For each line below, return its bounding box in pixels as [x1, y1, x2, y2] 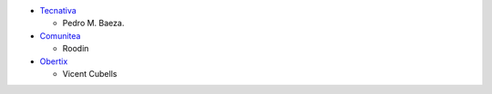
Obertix [39, 55, 68, 67]
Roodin [62, 43, 89, 54]
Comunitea [39, 30, 81, 41]
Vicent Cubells [62, 68, 118, 79]
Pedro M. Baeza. [62, 18, 125, 29]
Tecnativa [39, 5, 77, 15]
